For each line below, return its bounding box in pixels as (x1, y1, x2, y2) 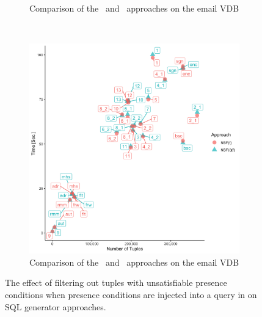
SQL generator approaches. (5, 300, 106, 313)
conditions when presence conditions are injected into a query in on (5, 288, 257, 301)
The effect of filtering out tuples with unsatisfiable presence (5, 276, 227, 289)
